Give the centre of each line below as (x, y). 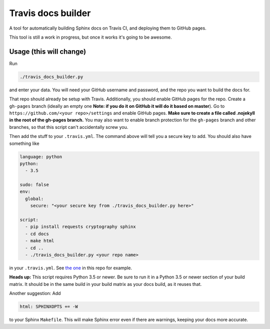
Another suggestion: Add (35, 293)
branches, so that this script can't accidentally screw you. (69, 127)
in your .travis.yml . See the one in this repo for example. (71, 268)
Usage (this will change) (48, 51)
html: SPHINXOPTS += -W (49, 307)
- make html (40, 241)
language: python (41, 156)
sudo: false (34, 185)
